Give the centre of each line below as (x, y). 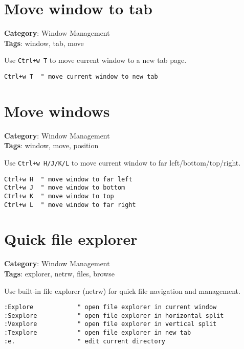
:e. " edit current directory (85, 341)
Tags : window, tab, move (44, 43)
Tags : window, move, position (51, 145)
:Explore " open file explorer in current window (110, 307)
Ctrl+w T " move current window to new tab (81, 76)
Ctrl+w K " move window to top (59, 196)
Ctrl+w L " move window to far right (70, 205)
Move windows (57, 111)
